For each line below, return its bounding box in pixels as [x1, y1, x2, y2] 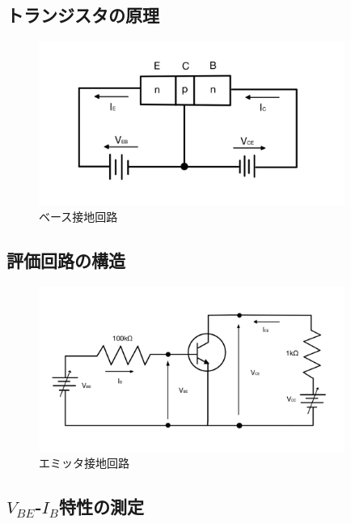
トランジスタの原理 [6, 2, 159, 28]
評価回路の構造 [6, 248, 125, 273]
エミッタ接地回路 [39, 454, 129, 471]
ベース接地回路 [39, 208, 118, 225]
